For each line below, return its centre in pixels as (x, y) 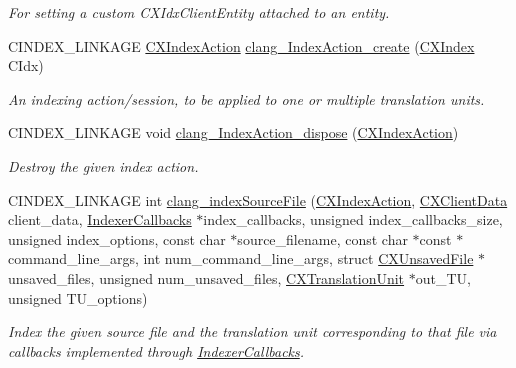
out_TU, (443, 277)
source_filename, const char (322, 238)
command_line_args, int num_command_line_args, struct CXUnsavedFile (241, 258)
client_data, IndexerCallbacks (100, 219)
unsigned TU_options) (78, 297)
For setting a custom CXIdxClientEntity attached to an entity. (199, 12)
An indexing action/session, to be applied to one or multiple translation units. (246, 98)
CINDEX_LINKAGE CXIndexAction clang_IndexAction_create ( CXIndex (241, 45)
